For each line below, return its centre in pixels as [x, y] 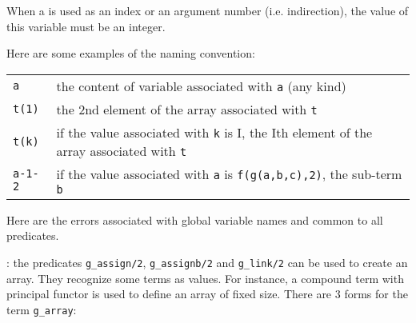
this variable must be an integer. [86, 26]
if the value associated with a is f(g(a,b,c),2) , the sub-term [229, 173]
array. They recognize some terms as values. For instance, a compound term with [205, 278]
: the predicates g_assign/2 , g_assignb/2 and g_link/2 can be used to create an [207, 262]
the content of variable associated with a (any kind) [201, 86]
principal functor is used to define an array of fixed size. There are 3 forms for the [207, 294]
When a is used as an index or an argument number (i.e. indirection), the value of [208, 10]
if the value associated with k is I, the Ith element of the [214, 132]
